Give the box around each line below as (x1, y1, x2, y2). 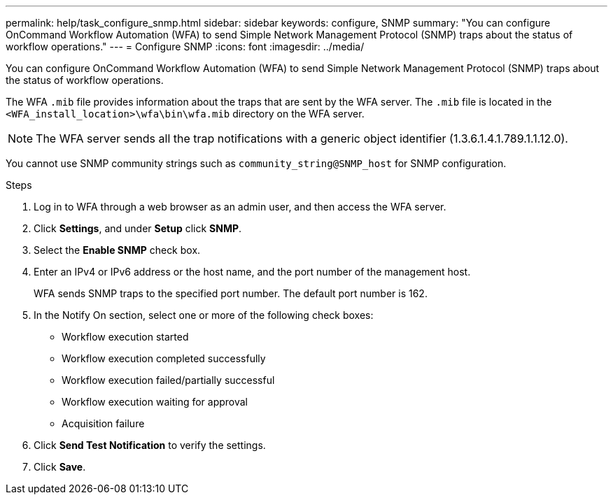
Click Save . (34, 461, 86, 473)
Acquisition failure (62, 417, 145, 429)
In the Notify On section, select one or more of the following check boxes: (34, 309, 374, 321)
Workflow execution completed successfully (62, 352, 266, 364)
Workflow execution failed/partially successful (62, 374, 275, 386)
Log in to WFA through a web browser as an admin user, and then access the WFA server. (34, 201, 446, 213)
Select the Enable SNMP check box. (34, 244, 201, 256)
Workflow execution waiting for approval (62, 396, 248, 408)
